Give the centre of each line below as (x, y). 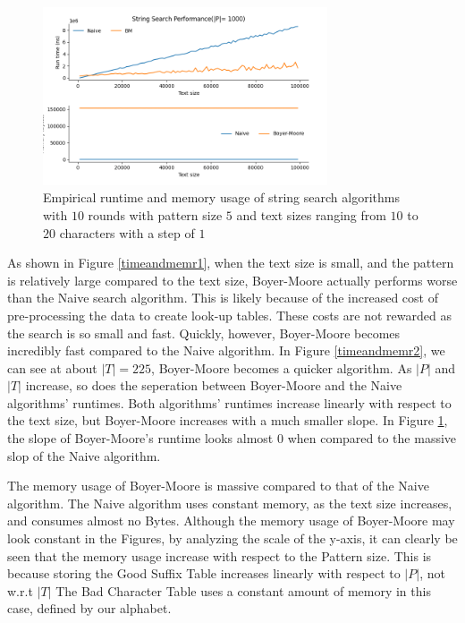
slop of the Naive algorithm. (84, 455)
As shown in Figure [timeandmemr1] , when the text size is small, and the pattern (231, 263)
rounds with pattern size (155, 214)
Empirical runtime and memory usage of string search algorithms (221, 197)
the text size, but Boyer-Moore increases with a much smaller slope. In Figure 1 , (228, 420)
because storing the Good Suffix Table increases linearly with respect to (204, 573)
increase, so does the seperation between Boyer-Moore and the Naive (214, 385)
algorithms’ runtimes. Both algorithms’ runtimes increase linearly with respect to (229, 402)
